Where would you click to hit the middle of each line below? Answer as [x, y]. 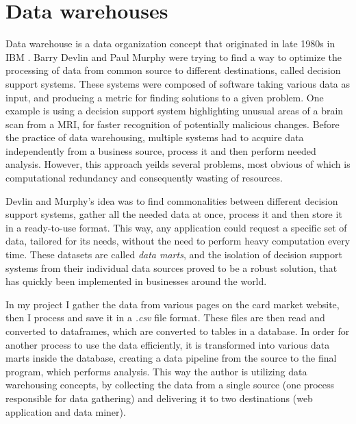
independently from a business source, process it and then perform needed [161, 150]
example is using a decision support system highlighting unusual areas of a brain [175, 111]
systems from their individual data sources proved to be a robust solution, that [171, 267]
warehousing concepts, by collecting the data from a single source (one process [170, 385]
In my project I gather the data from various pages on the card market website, [173, 304]
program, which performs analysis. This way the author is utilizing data [156, 371]
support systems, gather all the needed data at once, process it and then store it [174, 214]
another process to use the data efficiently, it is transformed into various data [168, 344]
